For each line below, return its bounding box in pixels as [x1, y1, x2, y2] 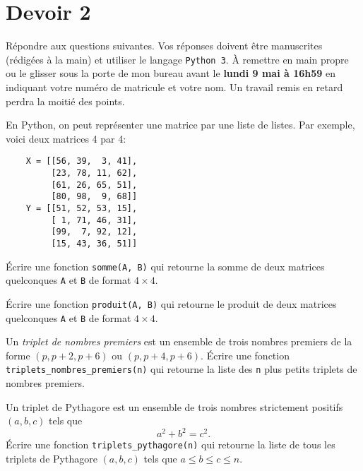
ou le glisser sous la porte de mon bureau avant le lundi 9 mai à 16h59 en [6, 66, 336, 81]
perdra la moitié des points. [6, 93, 125, 108]
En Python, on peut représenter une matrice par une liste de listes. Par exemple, [6, 117, 355, 132]
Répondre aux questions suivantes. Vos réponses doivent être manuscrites [6, 38, 323, 53]
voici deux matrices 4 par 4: [6, 131, 126, 145]
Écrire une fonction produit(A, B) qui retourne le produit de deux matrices [6, 296, 337, 311]
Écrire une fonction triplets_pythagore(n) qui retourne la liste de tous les [6, 437, 335, 452]
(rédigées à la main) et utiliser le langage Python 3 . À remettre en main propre [6, 52, 349, 66]
